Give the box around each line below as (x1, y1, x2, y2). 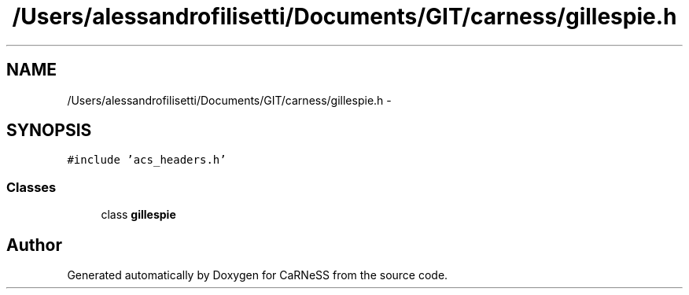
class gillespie (101, 208, 176, 222)
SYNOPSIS (6, 120, 92, 141)
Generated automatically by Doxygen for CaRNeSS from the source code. (67, 268, 448, 282)
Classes (6, 179, 57, 195)
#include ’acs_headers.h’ (67, 153, 227, 167)
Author (6, 234, 62, 255)
